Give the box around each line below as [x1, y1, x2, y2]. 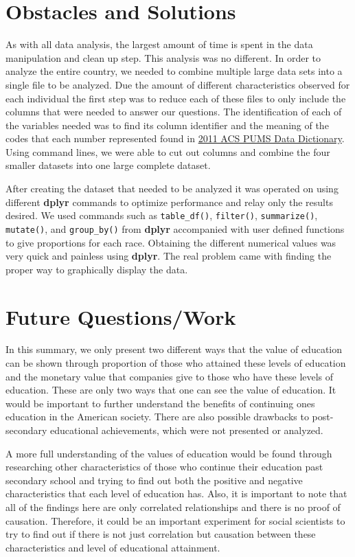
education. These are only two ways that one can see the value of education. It [5, 383, 336, 397]
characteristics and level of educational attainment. [5, 540, 220, 554]
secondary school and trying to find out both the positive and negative [5, 473, 303, 487]
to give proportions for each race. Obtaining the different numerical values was [5, 235, 336, 249]
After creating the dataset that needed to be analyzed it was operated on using [5, 181, 339, 196]
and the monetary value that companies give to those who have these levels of [5, 369, 334, 383]
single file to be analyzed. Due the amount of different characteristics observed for [5, 77, 350, 91]
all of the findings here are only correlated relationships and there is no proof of [5, 500, 341, 514]
